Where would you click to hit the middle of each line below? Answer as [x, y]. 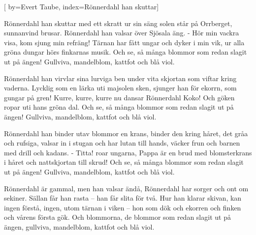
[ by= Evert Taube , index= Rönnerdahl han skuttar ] [81, 6]
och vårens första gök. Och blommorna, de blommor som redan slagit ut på [117, 217]
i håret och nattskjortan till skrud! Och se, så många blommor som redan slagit [124, 162]
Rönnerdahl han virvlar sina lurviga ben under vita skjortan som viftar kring [120, 78]
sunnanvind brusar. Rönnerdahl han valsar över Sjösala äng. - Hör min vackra [122, 33]
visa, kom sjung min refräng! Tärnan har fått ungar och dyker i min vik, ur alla [124, 42]
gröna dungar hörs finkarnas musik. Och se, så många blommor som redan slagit [126, 52]
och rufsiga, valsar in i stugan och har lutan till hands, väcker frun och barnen [122, 143]
